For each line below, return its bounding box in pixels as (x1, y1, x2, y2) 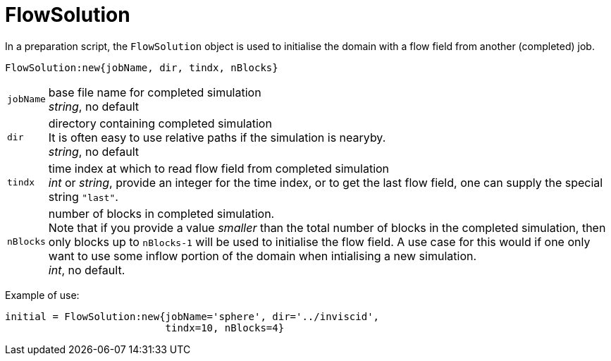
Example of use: (5, 288, 80, 301)
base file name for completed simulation (48, 85, 261, 99)
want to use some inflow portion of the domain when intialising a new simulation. (48, 248, 477, 263)
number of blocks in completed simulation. (48, 206, 275, 221)
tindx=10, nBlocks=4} (165, 322, 285, 334)
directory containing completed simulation (48, 116, 272, 130)
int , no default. (48, 262, 125, 277)
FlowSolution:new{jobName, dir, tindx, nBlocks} (5, 61, 278, 73)
